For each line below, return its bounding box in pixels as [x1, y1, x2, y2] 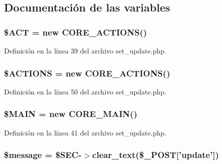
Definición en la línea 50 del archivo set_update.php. [4, 86, 166, 96]
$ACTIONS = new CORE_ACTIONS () [4, 66, 170, 79]
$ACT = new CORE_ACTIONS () [4, 25, 147, 38]
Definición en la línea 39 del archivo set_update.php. [4, 45, 166, 55]
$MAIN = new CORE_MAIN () [4, 107, 137, 120]
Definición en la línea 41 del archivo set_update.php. [4, 127, 166, 137]
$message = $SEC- [4, 148, 81, 161]
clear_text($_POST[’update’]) [92, 148, 219, 161]
